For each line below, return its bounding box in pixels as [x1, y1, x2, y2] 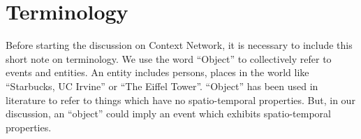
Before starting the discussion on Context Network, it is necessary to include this [6, 38, 353, 52]
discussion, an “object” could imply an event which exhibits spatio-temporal [6, 106, 331, 121]
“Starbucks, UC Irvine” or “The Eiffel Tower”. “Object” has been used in [6, 78, 318, 93]
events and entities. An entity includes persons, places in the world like [6, 65, 309, 80]
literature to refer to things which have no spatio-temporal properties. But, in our [6, 92, 355, 107]
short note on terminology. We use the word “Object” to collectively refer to [6, 51, 332, 66]
